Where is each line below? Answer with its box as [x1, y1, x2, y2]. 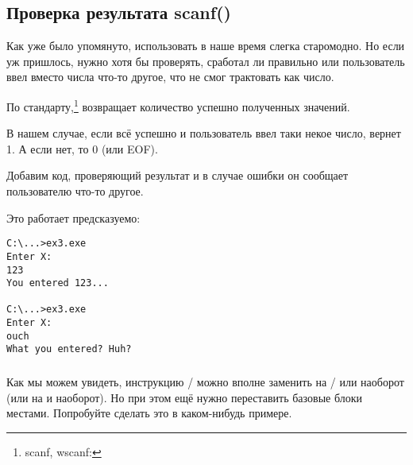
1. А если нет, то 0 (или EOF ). [6, 140, 158, 157]
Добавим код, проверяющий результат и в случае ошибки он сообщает [6, 167, 349, 184]
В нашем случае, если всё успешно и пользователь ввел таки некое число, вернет [6, 125, 401, 141]
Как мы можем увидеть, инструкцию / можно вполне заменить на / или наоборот [6, 374, 404, 390]
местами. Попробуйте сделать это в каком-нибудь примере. [6, 405, 292, 421]
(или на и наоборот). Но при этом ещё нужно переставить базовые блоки [6, 389, 362, 405]
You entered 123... [6, 277, 109, 289]
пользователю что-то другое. [6, 183, 144, 200]
